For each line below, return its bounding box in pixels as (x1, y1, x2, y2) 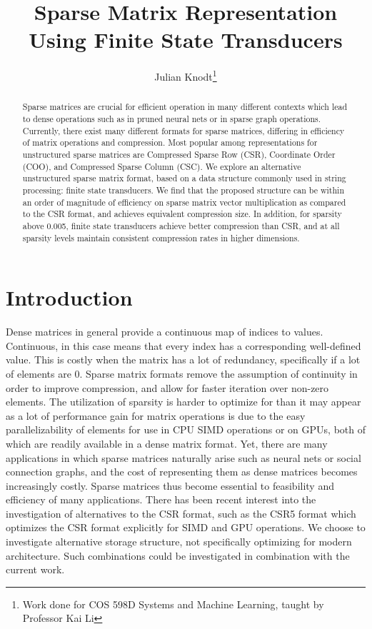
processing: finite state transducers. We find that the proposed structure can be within (22, 183, 345, 196)
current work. (6, 562, 65, 577)
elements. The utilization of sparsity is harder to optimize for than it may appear (6, 394, 361, 409)
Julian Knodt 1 (154, 67, 217, 84)
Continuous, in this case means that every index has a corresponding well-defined (6, 338, 361, 353)
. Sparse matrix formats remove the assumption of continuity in (79, 366, 358, 381)
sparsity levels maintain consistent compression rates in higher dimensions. (22, 231, 300, 243)
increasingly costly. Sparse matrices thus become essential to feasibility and (6, 478, 334, 493)
